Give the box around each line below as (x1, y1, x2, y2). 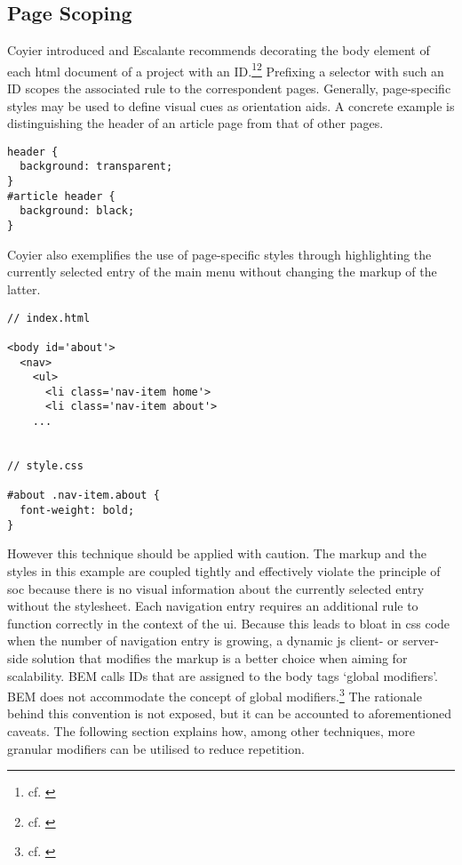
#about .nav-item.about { (7, 489, 160, 502)
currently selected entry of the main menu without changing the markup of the (7, 262, 437, 281)
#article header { (7, 189, 115, 203)
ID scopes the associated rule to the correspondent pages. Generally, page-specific (7, 79, 451, 98)
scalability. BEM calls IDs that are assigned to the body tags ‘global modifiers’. (7, 666, 438, 685)
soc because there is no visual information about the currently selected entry (7, 579, 425, 597)
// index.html (7, 311, 91, 324)
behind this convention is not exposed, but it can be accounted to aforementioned (7, 704, 452, 723)
